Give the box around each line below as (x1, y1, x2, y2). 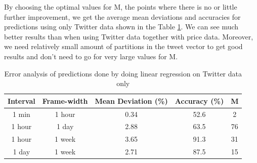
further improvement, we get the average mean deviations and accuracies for (4, 11, 241, 22)
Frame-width (42, 95, 88, 106)
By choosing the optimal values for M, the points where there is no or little (4, 2, 237, 12)
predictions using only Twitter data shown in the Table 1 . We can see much (4, 21, 239, 32)
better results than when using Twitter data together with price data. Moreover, (4, 31, 253, 42)
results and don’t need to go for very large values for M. (4, 51, 178, 61)
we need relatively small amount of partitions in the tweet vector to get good (4, 41, 243, 52)
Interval (8, 95, 35, 106)
